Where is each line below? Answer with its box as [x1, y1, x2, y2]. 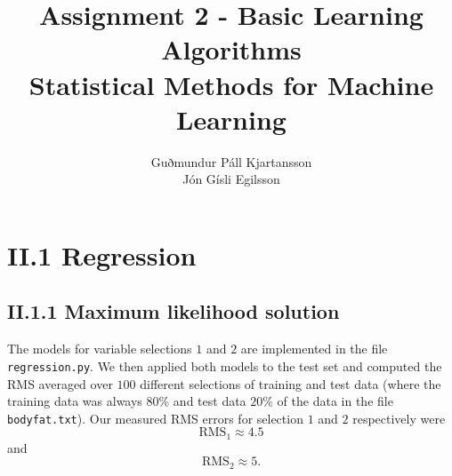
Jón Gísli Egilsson [182, 170, 280, 188]
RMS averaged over [7, 374, 113, 393]
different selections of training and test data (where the [140, 374, 441, 393]
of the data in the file [277, 392, 393, 410]
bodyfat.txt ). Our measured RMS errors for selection [7, 409, 303, 427]
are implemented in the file [240, 339, 388, 358]
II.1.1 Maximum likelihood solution [7, 297, 340, 325]
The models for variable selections [7, 339, 192, 358]
